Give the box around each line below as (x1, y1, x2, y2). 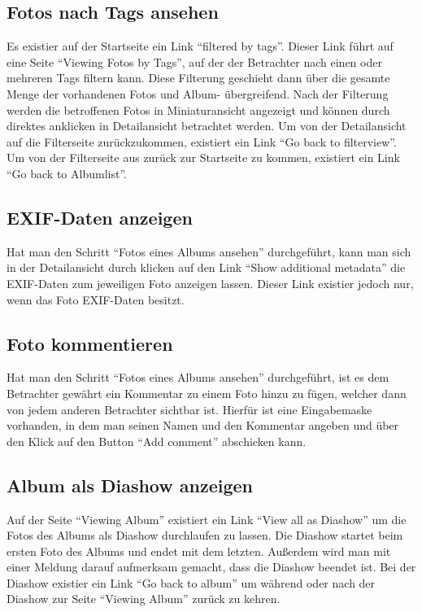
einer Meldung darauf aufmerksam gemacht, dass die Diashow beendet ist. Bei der (7, 558, 416, 575)
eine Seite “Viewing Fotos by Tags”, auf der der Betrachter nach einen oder (7, 53, 382, 70)
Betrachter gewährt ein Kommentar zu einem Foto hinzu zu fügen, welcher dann (7, 384, 407, 401)
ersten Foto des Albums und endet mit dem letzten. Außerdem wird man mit (7, 542, 391, 559)
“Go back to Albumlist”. (7, 164, 127, 181)
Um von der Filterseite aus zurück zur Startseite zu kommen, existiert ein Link (7, 149, 400, 166)
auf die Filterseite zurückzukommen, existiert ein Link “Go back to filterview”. (7, 133, 397, 150)
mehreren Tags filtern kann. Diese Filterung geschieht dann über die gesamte (7, 69, 390, 86)
